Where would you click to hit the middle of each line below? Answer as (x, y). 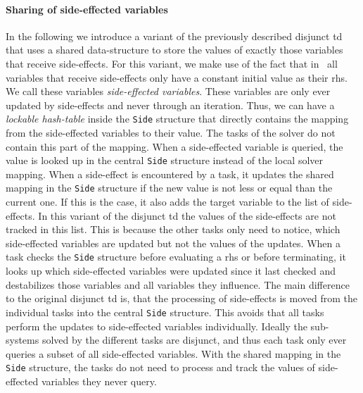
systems (23, 340)
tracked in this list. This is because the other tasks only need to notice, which (173, 229)
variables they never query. (99, 381)
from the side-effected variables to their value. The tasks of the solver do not (171, 133)
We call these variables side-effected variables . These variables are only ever (168, 91)
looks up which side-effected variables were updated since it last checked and (171, 271)
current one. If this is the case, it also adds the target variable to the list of (167, 202)
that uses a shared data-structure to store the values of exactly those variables (174, 50)
